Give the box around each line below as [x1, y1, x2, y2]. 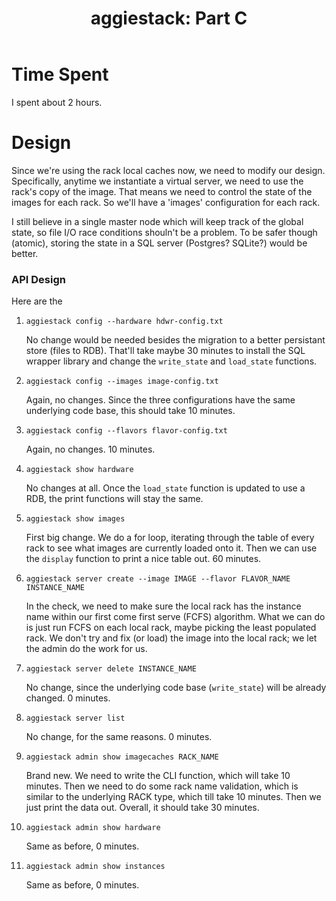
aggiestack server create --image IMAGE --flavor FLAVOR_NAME [25, 574, 291, 584]
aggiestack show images [25, 514, 126, 524]
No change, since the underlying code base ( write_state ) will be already [25, 682, 327, 694]
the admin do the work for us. [25, 643, 148, 655]
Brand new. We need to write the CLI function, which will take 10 [25, 770, 291, 782]
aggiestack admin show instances [25, 862, 166, 872]
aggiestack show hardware [25, 465, 134, 475]
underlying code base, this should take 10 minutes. [25, 405, 236, 417]
